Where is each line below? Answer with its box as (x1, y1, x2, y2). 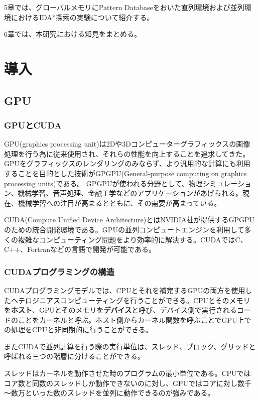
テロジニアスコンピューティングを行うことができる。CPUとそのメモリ (18, 295, 250, 305)
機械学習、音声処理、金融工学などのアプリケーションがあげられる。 (18, 188, 242, 198)
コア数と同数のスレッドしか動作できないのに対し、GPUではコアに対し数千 (4, 377, 252, 388)
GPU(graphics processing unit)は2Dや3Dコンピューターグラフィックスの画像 (4, 139, 250, 149)
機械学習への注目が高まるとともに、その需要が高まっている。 (18, 197, 221, 208)
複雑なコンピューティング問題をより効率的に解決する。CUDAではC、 (18, 234, 247, 244)
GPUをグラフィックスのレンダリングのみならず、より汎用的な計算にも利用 (4, 158, 250, 169)
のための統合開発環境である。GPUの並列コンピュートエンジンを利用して (4, 224, 244, 234)
